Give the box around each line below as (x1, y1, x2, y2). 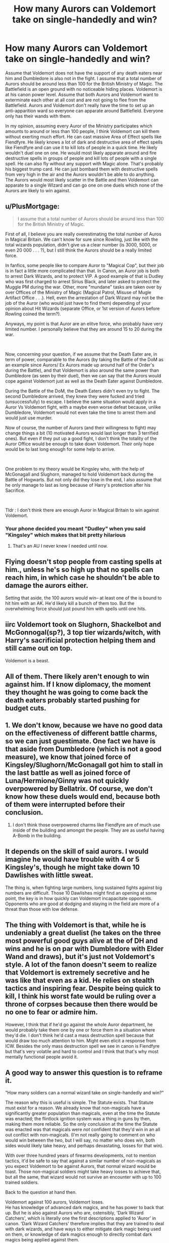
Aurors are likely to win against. (5, 187, 71, 193)
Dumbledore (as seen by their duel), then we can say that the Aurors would (5, 372, 161, 378)
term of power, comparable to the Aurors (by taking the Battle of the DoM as (5, 356, 164, 363)
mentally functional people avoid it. (5, 1053, 78, 1060)
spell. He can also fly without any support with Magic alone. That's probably (5, 160, 163, 166)
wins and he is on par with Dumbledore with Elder (5, 944, 164, 953)
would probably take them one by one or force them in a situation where (5, 1026, 155, 1033)
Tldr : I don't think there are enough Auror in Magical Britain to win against (5, 507, 159, 513)
